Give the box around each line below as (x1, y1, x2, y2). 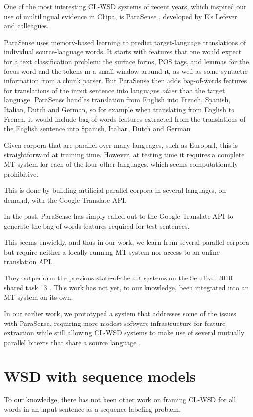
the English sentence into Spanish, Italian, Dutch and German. (4, 123, 192, 134)
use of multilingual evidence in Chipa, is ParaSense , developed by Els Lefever (4, 11, 237, 21)
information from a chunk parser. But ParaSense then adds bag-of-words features (4, 75, 247, 86)
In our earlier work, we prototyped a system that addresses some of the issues (4, 308, 236, 319)
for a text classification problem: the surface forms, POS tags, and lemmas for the (4, 56, 249, 66)
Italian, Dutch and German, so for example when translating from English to (4, 104, 235, 114)
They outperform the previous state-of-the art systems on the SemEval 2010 (4, 273, 232, 283)
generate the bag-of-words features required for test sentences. (4, 220, 190, 231)
